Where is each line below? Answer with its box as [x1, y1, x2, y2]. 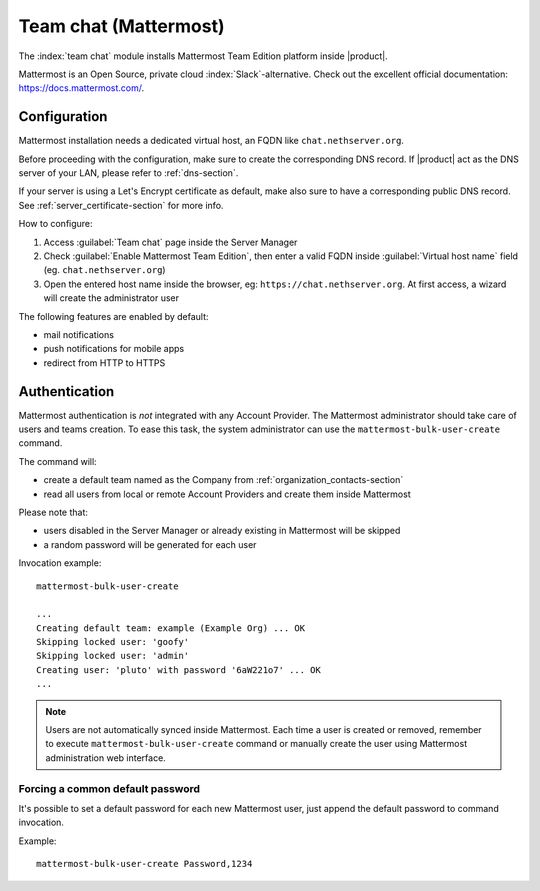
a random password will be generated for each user [43, 538, 257, 550]
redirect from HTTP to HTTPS [43, 356, 166, 369]
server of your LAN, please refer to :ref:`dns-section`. [18, 167, 239, 179]
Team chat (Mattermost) [18, 15, 225, 37]
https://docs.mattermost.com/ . [18, 82, 145, 94]
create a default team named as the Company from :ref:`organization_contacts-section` [43, 474, 404, 486]
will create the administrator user [43, 292, 180, 304]
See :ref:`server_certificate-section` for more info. [18, 199, 224, 211]
